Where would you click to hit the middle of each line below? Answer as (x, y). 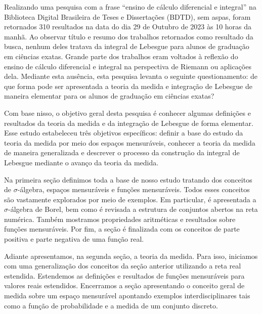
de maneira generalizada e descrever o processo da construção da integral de (122, 152)
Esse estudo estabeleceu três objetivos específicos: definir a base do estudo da (124, 133)
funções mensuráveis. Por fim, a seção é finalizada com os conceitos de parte (122, 229)
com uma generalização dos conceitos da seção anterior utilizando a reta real (123, 266)
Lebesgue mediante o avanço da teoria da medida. (81, 162)
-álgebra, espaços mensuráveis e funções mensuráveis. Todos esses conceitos (134, 189)
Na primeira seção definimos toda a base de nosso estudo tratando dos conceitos (128, 179)
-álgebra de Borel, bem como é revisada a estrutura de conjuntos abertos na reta (133, 209)
